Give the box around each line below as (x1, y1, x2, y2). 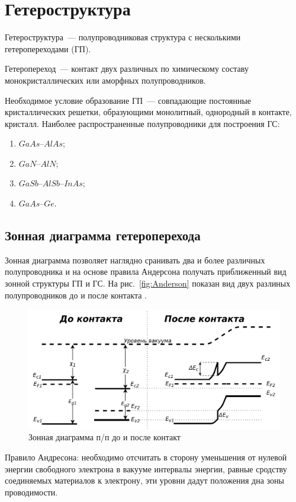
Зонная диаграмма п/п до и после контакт (28, 431, 181, 443)
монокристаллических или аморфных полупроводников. (5, 74, 206, 86)
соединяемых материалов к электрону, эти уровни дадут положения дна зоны (5, 474, 284, 487)
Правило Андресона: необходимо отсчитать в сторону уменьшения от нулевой (5, 451, 287, 463)
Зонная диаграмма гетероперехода (5, 226, 201, 244)
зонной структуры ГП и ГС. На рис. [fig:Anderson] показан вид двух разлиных (5, 277, 291, 290)
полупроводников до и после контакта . (5, 288, 147, 301)
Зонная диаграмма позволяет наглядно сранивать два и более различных (5, 253, 265, 266)
